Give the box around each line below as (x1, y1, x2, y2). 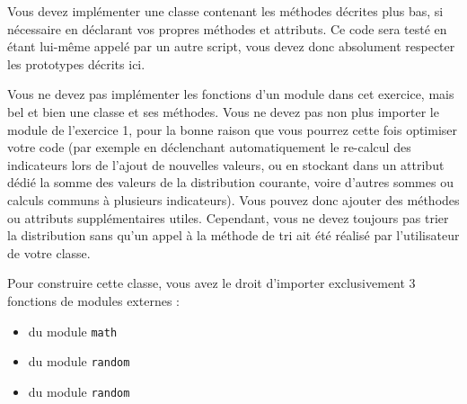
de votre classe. (7, 243, 91, 262)
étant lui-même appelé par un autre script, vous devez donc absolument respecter (7, 37, 455, 56)
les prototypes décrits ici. (7, 54, 145, 73)
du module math (28, 321, 118, 340)
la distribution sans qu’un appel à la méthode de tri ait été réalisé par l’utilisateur (7, 226, 460, 245)
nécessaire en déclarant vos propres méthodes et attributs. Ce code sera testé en (7, 19, 447, 38)
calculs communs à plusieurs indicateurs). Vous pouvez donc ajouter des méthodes (7, 190, 460, 209)
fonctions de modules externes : (7, 291, 180, 310)
